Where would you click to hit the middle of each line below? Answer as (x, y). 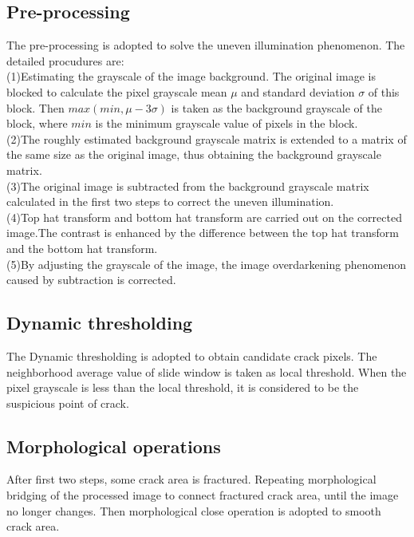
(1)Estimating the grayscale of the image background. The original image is (191, 76)
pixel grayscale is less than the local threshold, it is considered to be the (183, 387)
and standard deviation (298, 91)
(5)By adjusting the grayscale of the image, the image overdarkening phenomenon (206, 264)
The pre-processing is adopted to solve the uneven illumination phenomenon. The (206, 45)
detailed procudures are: (65, 60)
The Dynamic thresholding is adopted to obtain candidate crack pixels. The (192, 355)
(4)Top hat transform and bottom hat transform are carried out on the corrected (204, 217)
